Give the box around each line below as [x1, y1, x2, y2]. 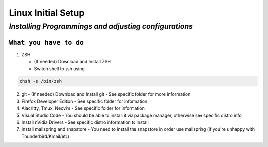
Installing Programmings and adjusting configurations [9, 22, 193, 31]
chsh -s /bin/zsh [19, 78, 62, 84]
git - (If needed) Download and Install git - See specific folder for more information [21, 91, 191, 97]
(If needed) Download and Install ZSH [34, 59, 111, 65]
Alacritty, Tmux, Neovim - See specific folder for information [21, 105, 145, 111]
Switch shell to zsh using [34, 65, 85, 72]
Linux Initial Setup [9, 7, 85, 18]
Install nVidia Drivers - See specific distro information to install [21, 119, 149, 125]
